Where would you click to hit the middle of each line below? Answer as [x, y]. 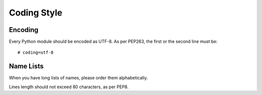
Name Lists [26, 66]
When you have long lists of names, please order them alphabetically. [78, 78]
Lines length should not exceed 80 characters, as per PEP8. [69, 87]
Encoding [24, 30]
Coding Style [36, 13]
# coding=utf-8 [36, 53]
